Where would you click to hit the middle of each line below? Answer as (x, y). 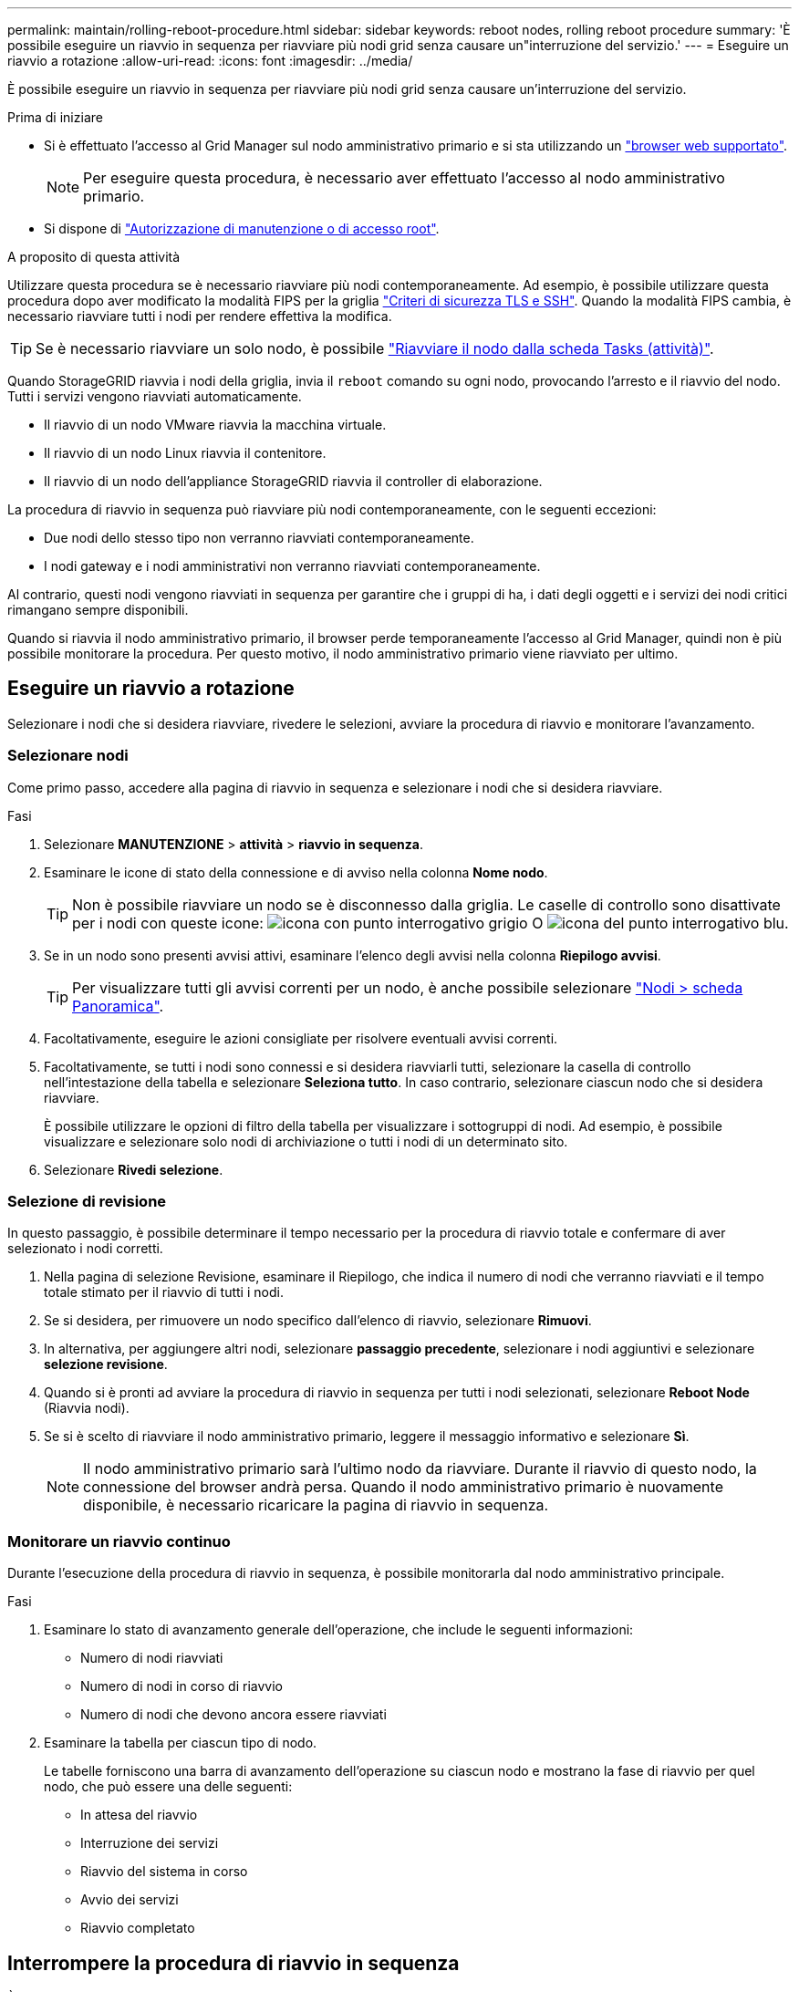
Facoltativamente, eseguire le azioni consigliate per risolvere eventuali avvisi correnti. (301, 1038)
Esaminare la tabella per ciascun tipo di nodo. (181, 1743)
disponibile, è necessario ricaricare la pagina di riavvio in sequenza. (316, 1505)
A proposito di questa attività (94, 257)
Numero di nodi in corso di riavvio (182, 1686)
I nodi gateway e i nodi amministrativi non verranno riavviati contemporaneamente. (292, 566)
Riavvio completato (138, 1928)
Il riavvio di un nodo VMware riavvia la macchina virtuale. (215, 425)
